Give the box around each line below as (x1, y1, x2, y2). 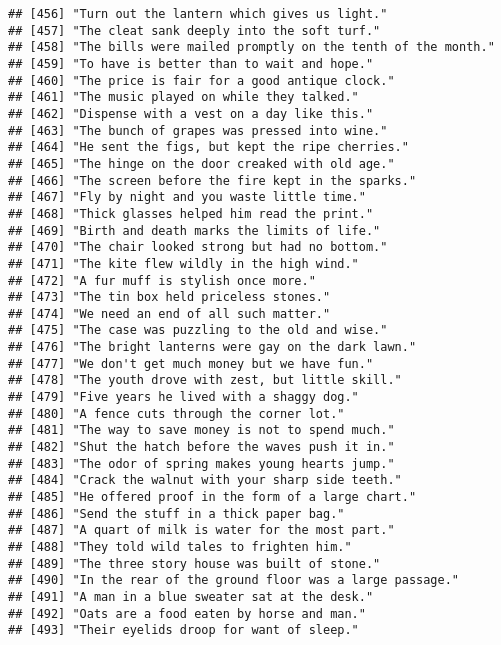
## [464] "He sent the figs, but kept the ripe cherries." (8, 140, 409, 155)
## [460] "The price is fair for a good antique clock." (8, 73, 395, 88)
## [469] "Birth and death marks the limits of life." (8, 223, 381, 238)
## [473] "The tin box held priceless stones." (8, 290, 331, 305)
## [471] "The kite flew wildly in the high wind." (8, 256, 359, 271)
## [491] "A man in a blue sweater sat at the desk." (8, 589, 374, 604)
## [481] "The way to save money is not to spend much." (8, 423, 395, 438)
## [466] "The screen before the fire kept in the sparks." (8, 173, 417, 188)
